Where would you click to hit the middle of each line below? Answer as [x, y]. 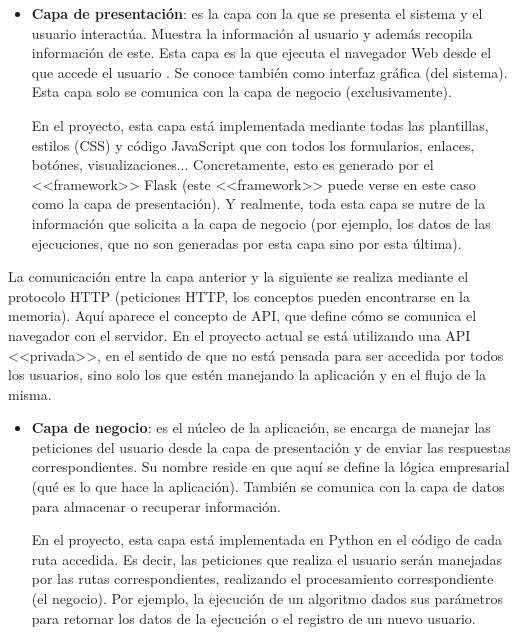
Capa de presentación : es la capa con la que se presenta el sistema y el [257, 13]
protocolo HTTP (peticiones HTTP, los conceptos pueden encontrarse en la [239, 295]
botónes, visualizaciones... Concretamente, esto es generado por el [232, 164]
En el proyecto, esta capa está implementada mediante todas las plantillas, [260, 124]
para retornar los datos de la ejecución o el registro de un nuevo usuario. [253, 617]
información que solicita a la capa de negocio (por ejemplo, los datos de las [261, 222]
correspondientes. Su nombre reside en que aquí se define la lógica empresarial [270, 466]
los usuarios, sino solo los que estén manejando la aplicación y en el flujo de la [247, 374]
